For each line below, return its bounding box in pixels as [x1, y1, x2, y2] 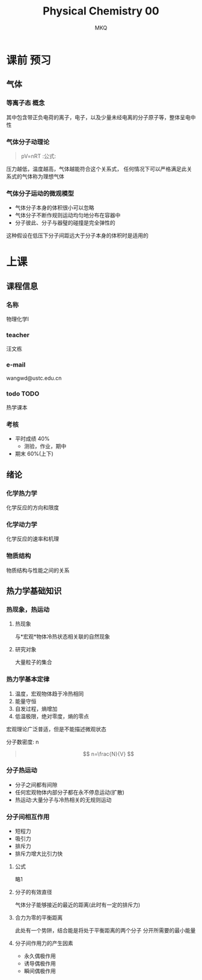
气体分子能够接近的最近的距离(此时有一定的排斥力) [14, 901, 141, 908]
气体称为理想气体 [22, 173, 64, 180]
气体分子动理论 [6, 137, 50, 146]
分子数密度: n [6, 738, 39, 745]
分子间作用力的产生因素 [14, 940, 73, 947]
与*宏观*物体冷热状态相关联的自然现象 [14, 633, 110, 640]
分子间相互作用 [6, 813, 50, 821]
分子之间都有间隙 [14, 781, 58, 788]
